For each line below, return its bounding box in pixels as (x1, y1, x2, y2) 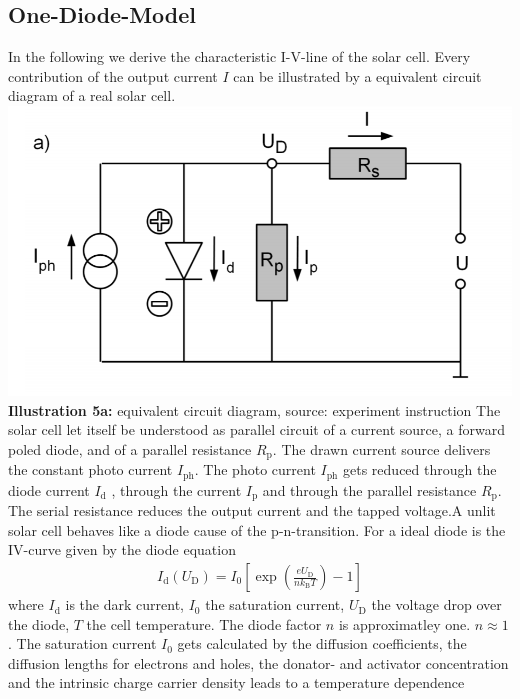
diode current (8, 479, 90, 500)
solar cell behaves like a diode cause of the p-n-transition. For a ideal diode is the (8, 519, 506, 540)
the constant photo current (8, 459, 173, 480)
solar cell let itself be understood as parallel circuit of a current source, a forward (8, 419, 505, 440)
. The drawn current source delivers (272, 438, 491, 459)
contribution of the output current (8, 65, 218, 86)
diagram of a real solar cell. (8, 85, 176, 106)
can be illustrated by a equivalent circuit (233, 65, 482, 86)
